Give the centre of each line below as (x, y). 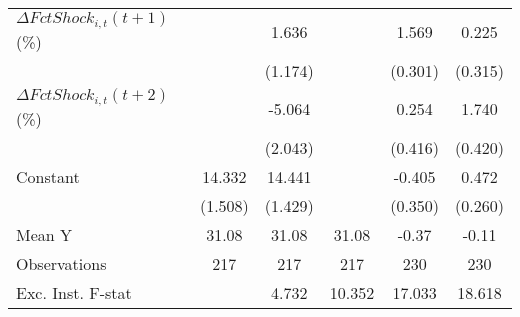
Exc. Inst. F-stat (74, 292)
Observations (61, 263)
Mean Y (44, 234)
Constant (48, 176)
